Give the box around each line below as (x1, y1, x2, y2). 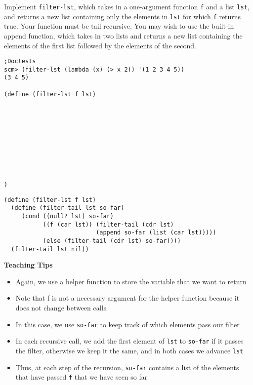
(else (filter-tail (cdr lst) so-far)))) (42, 237, 181, 244)
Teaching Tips (4, 260, 53, 270)
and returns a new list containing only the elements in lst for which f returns (4, 11, 241, 21)
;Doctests (4, 58, 36, 65)
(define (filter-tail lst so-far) (11, 204, 125, 212)
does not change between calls (15, 302, 107, 312)
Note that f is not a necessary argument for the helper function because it (15, 293, 240, 303)
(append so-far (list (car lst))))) (96, 229, 216, 236)
